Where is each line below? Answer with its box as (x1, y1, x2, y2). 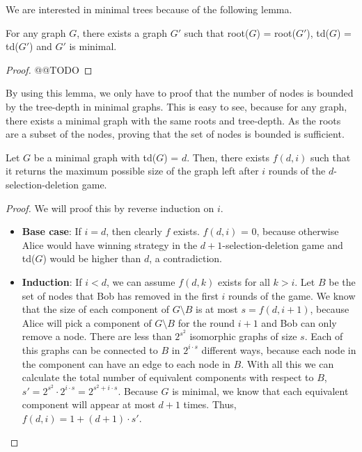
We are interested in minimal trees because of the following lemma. (6, 2, 292, 16)
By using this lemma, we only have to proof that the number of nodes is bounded (6, 86, 354, 100)
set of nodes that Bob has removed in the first (22, 288, 219, 302)
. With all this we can (241, 356, 334, 371)
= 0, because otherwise (240, 224, 339, 239)
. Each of (304, 329, 343, 344)
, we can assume (106, 274, 175, 289)
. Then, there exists (187, 150, 269, 164)
